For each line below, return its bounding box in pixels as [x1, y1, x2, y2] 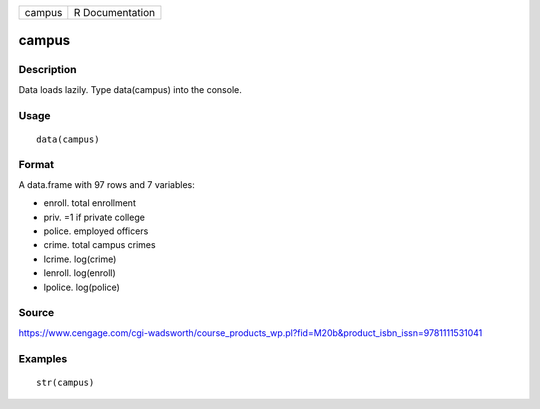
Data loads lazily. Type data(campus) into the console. [18, 83, 242, 95]
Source [18, 306, 55, 320]
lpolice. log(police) [43, 281, 120, 293]
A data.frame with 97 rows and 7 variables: [18, 178, 195, 190]
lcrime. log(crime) [43, 253, 117, 265]
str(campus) [36, 376, 95, 388]
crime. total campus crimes [43, 239, 156, 251]
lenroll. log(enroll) [43, 267, 117, 279]
